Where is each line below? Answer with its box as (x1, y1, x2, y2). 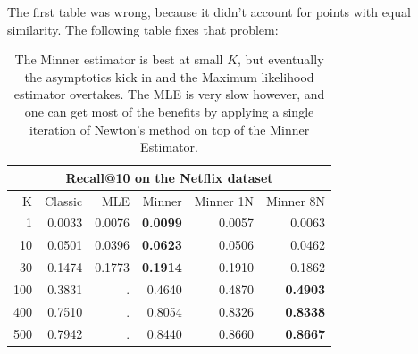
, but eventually (238, 50, 324, 69)
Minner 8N (265, 191, 326, 210)
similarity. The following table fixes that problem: (7, 20, 279, 38)
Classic (45, 191, 83, 210)
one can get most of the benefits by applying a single (24, 102, 314, 120)
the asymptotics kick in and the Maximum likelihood (24, 67, 314, 86)
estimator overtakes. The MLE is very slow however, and (13, 85, 325, 103)
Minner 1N (194, 191, 254, 210)
